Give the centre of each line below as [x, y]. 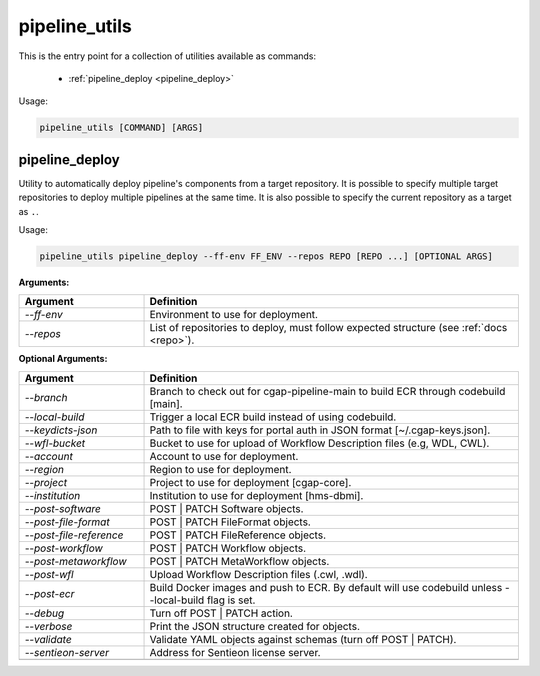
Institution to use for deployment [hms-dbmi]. [256, 495]
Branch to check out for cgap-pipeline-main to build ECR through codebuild [327, 391]
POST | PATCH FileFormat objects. [230, 522]
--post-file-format [67, 522]
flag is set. [231, 600]
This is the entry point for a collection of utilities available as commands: [167, 56]
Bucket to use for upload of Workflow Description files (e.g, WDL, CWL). [319, 443]
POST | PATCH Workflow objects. [228, 548]
